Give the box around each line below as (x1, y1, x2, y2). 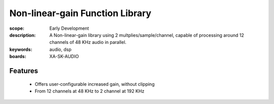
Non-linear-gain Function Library (9, 8, 152, 19)
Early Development (49, 25, 89, 31)
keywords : (9, 46, 32, 53)
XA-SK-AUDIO (49, 54, 79, 60)
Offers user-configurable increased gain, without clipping (35, 81, 155, 87)
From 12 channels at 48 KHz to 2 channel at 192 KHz (35, 88, 145, 94)
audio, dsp (49, 46, 72, 53)
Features (9, 66, 38, 75)
